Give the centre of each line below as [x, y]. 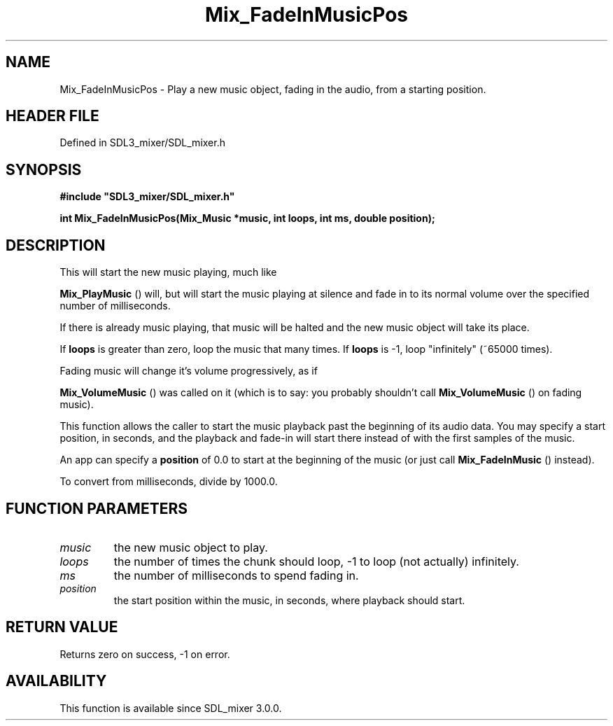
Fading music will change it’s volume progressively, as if [189, 371]
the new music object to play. [191, 547]
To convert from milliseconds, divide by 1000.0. [169, 482]
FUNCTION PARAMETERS [97, 508]
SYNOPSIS [44, 169]
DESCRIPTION [56, 245]
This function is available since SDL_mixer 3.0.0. [171, 708]
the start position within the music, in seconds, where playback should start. [289, 600]
